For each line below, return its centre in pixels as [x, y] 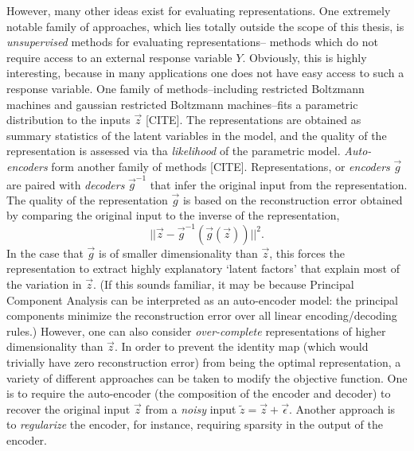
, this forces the [307, 253]
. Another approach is [342, 408]
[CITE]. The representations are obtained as [253, 120]
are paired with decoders [66, 184]
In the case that [45, 253]
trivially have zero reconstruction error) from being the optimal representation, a [204, 362]
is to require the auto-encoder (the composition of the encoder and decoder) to [199, 393]
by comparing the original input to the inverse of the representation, [173, 215]
